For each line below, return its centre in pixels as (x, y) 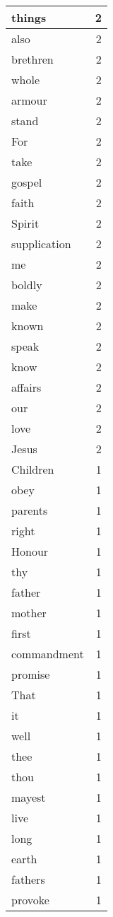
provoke (30, 900)
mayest (29, 797)
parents (30, 510)
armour (29, 100)
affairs (26, 387)
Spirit (25, 223)
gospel (27, 182)
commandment (48, 654)
